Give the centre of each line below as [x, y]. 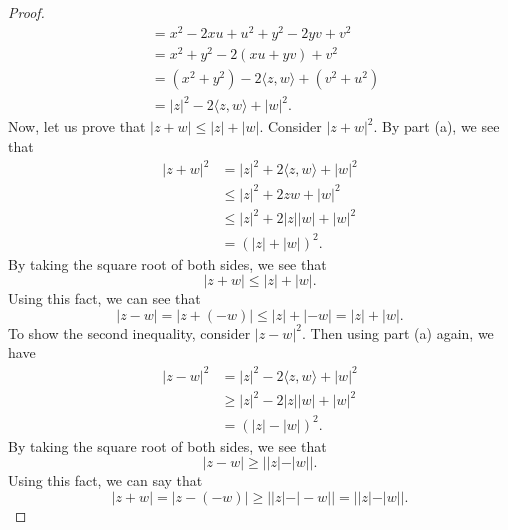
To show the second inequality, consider [129, 332]
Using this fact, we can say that [105, 480]
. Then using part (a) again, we [397, 332]
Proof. [26, 12]
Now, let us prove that [77, 126]
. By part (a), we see [436, 126]
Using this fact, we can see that [104, 298]
